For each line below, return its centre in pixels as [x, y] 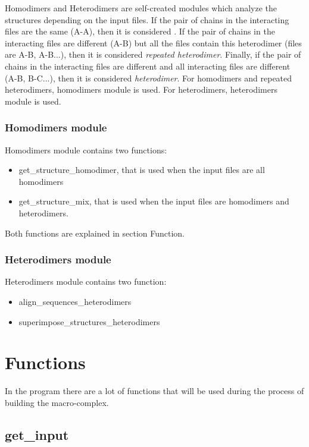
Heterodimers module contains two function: [86, 281]
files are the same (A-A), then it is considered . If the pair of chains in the [140, 31]
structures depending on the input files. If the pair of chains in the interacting [147, 19]
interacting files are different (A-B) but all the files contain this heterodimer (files [153, 43]
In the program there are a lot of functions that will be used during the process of [154, 391]
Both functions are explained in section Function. [95, 233]
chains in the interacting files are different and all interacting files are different [148, 66]
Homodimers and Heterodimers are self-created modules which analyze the [141, 8]
